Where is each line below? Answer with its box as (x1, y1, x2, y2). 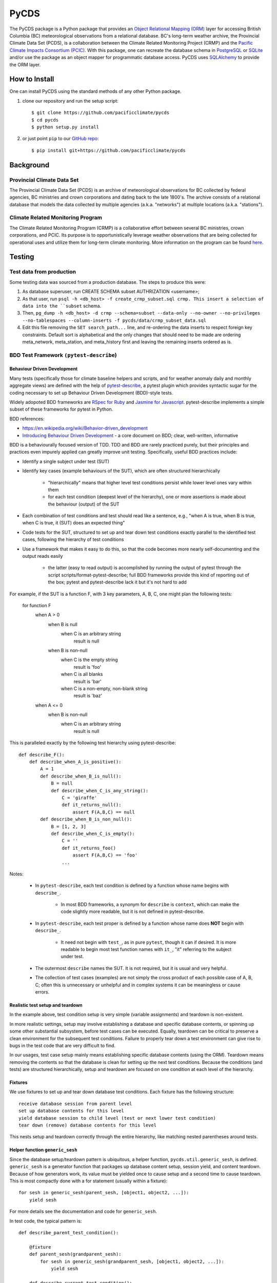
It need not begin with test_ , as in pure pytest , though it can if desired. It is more (61, 939, 236, 945)
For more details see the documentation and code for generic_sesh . (9, 1209, 157, 1215)
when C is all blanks (61, 671, 103, 677)
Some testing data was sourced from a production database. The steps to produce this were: (9, 279, 206, 285)
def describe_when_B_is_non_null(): (40, 817, 133, 822)
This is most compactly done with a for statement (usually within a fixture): (9, 1178, 168, 1184)
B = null (51, 781, 73, 786)
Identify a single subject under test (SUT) (22, 458, 110, 464)
